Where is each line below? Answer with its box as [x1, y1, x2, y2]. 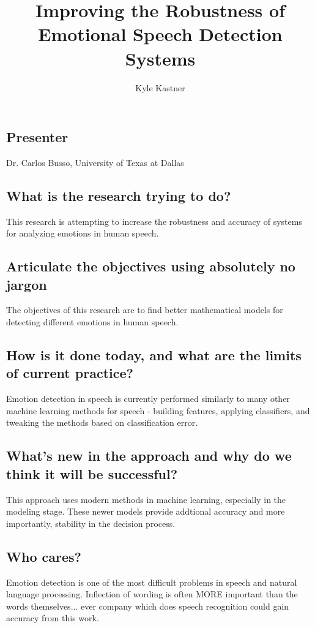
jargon [6, 274, 47, 293]
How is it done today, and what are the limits [6, 346, 302, 365]
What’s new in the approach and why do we [6, 446, 292, 465]
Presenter [6, 127, 69, 146]
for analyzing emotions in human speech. [6, 227, 159, 240]
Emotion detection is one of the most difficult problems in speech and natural [6, 575, 297, 588]
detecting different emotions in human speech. [6, 316, 179, 328]
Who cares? [6, 547, 81, 566]
